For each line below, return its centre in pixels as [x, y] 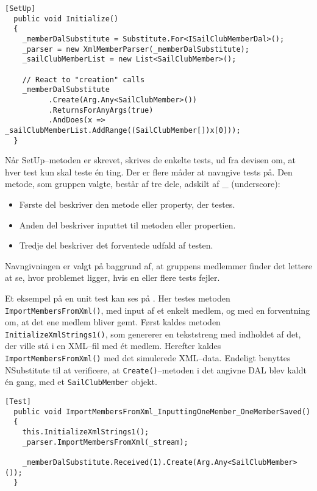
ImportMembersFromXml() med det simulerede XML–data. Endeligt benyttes [148, 358]
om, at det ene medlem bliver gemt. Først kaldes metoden [113, 322]
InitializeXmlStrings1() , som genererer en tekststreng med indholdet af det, [153, 334]
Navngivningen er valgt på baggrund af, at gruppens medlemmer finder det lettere [158, 265]
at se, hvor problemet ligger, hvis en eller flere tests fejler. [112, 277]
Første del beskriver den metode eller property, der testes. [127, 204]
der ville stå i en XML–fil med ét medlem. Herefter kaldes [113, 346]
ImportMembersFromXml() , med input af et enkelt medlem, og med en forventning [158, 310]
